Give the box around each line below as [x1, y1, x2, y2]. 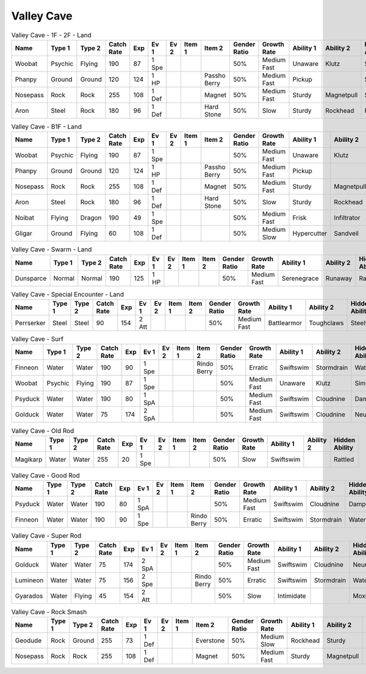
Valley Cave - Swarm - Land [11, 245, 92, 254]
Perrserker [15, 319, 46, 328]
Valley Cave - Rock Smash [11, 608, 87, 616]
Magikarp [15, 455, 43, 464]
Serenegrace [281, 274, 319, 282]
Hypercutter [292, 229, 328, 238]
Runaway [325, 274, 353, 282]
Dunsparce [15, 274, 47, 282]
